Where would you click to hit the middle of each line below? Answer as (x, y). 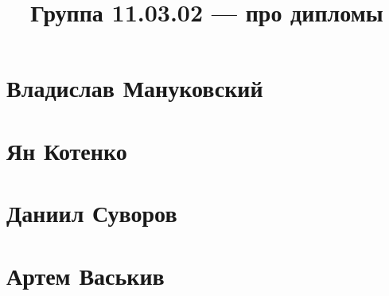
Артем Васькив (86, 275)
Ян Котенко (67, 150)
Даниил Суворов (92, 213)
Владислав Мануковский (135, 88)
